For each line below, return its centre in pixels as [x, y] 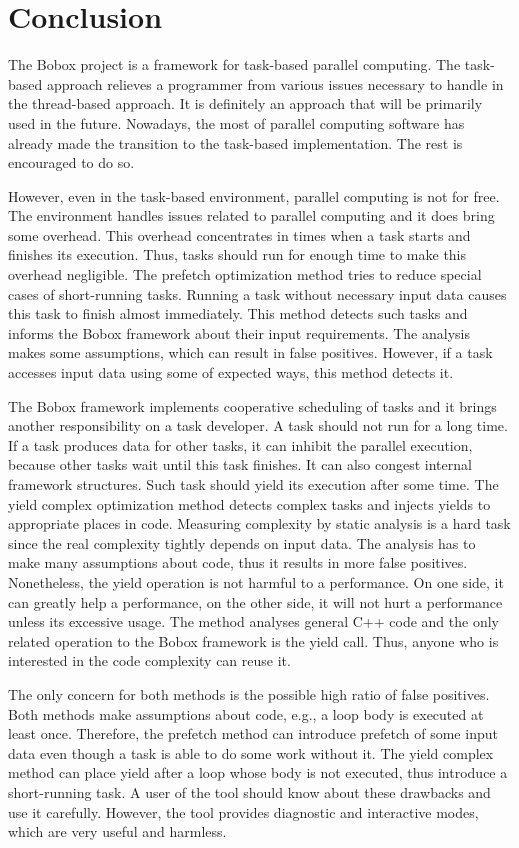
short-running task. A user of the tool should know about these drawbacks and [249, 791]
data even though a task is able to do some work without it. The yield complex [251, 752]
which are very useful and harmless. [117, 831]
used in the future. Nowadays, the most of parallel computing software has [236, 122]
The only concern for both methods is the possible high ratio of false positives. [249, 693]
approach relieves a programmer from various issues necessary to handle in [275, 83]
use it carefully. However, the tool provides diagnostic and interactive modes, [243, 811]
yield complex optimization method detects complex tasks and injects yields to [249, 503]
